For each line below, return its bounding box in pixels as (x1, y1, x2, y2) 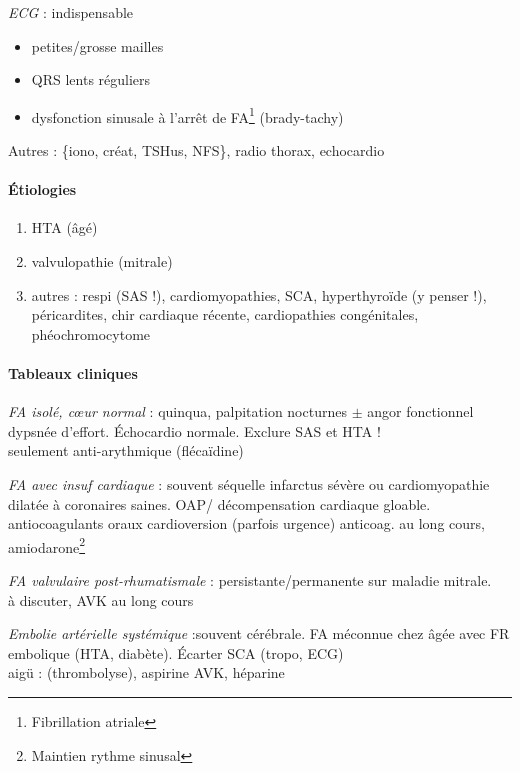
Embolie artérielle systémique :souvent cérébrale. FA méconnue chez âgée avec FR (8, 623, 510, 644)
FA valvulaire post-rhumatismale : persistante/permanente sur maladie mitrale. (8, 570, 492, 590)
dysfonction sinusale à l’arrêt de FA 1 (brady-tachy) (31, 103, 344, 127)
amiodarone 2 (8, 533, 86, 557)
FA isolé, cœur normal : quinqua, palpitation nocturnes (8, 401, 347, 422)
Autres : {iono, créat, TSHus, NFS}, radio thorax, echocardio (8, 140, 385, 161)
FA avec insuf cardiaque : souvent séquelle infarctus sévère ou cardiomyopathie (8, 473, 490, 494)
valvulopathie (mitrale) (31, 251, 173, 272)
